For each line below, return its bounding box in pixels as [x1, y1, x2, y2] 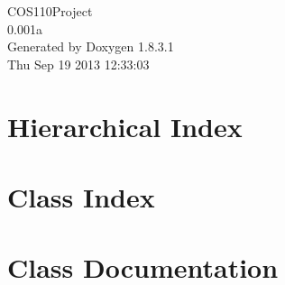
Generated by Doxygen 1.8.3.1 [7, 37, 174, 56]
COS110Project [7, 2, 93, 20]
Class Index [7, 178, 155, 215]
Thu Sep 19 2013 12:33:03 [7, 54, 150, 73]
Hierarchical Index [7, 107, 243, 144]
